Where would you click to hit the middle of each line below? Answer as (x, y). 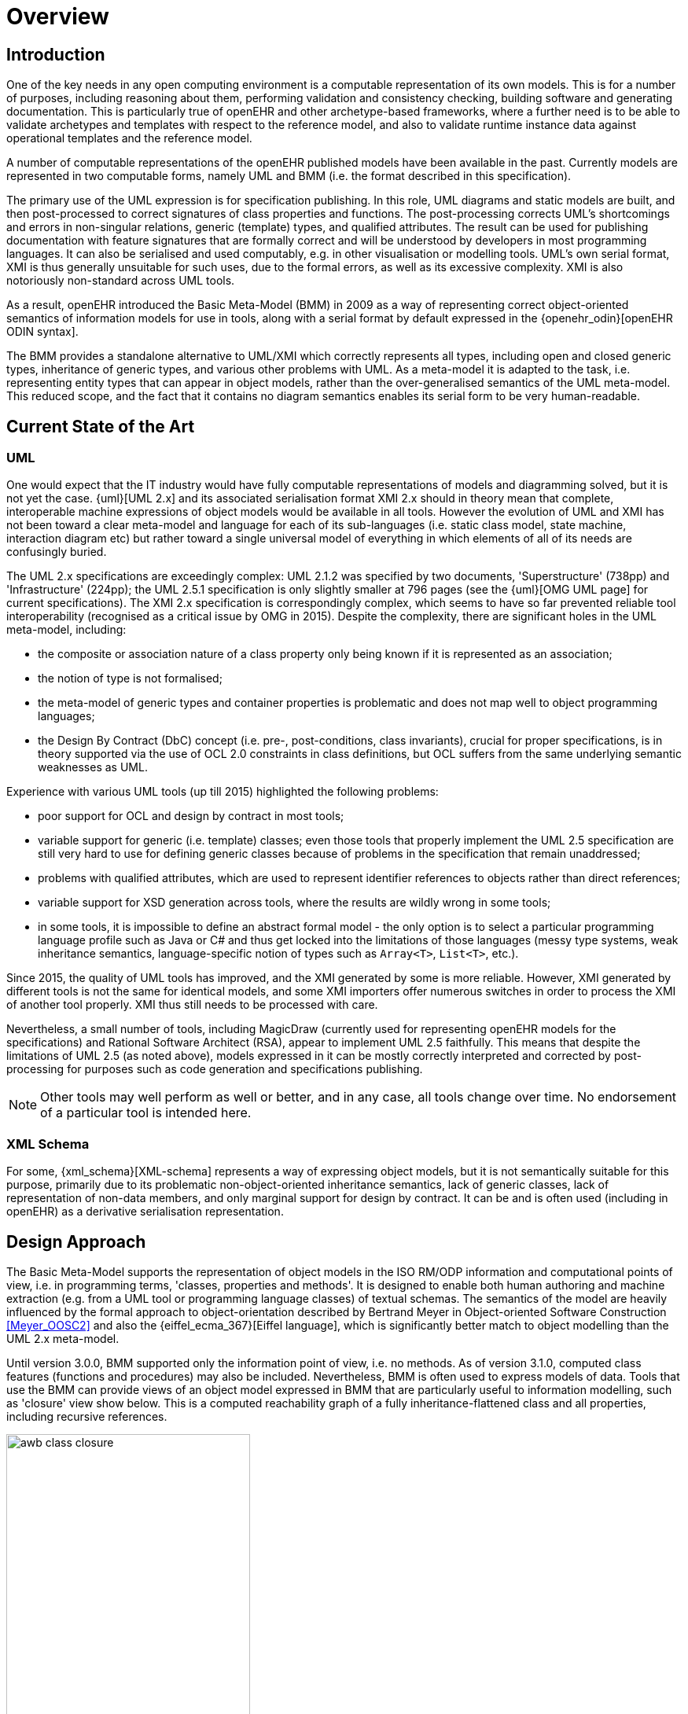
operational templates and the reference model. (129, 138)
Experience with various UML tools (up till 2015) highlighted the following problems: (223, 792)
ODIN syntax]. (42, 332)
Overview (58, 17)
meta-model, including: (66, 630)
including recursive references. (87, 1416)
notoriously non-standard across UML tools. (121, 281)
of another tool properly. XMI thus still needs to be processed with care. (192, 1005)
